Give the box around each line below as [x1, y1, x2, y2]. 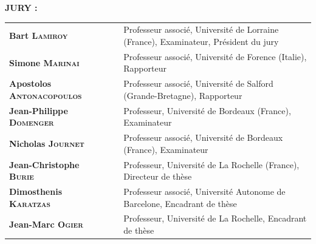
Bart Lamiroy [9, 29, 68, 42]
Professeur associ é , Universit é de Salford [123, 77, 273, 90]
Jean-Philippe [9, 104, 68, 117]
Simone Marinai [9, 56, 80, 69]
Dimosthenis [9, 185, 62, 197]
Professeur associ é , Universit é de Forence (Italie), [123, 50, 307, 63]
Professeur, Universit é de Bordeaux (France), [123, 104, 291, 117]
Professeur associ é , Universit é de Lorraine [123, 23, 279, 36]
